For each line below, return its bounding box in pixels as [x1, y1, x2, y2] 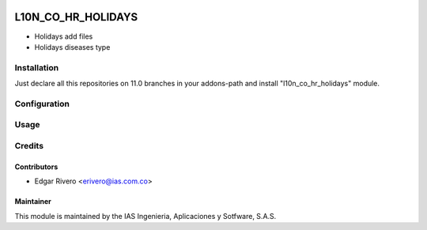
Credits [14, 140, 43, 151]
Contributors [14, 162, 59, 172]
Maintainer [14, 197, 51, 206]
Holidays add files [34, 32, 93, 41]
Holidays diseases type [34, 42, 111, 51]
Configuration [14, 98, 70, 109]
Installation [14, 62, 59, 73]
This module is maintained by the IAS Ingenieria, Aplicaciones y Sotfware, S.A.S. [14, 211, 277, 221]
